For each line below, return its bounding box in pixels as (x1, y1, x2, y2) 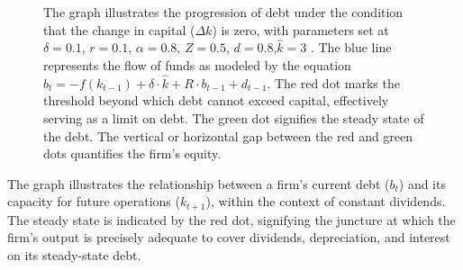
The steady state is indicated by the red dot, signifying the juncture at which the (7, 210, 456, 229)
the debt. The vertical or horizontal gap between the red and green (43, 126, 413, 145)
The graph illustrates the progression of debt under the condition (43, 3, 404, 21)
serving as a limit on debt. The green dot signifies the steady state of (43, 109, 424, 127)
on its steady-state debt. (7, 246, 141, 265)
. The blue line (310, 38, 392, 57)
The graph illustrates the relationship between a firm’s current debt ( (7, 174, 390, 193)
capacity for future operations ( (7, 192, 180, 211)
